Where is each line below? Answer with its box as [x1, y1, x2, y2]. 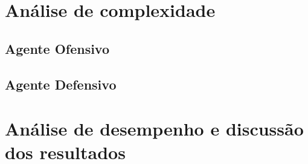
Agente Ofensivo [5, 39, 110, 57]
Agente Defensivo [5, 74, 117, 93]
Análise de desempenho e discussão [5, 116, 304, 141]
